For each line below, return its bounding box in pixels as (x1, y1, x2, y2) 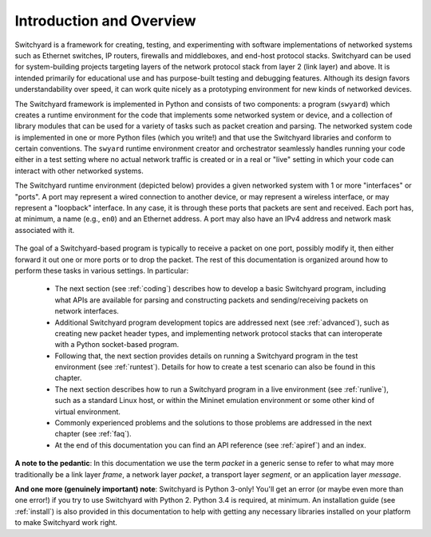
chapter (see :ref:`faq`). (54, 429, 132, 439)
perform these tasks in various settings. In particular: (14, 266, 189, 275)
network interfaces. (54, 306, 120, 316)
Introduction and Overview (14, 12, 196, 30)
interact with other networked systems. (14, 166, 144, 176)
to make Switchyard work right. (14, 518, 117, 527)
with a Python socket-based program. (54, 340, 180, 349)
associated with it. (14, 225, 75, 235)
